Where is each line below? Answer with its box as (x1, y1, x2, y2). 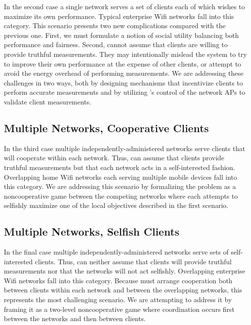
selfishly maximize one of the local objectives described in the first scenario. (4, 200, 228, 210)
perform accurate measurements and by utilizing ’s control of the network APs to (4, 87, 246, 97)
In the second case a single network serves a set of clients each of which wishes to (4, 1, 245, 11)
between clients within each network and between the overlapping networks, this (4, 285, 242, 295)
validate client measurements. (4, 96, 92, 106)
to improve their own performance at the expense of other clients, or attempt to (4, 58, 241, 68)
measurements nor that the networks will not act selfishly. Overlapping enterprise (4, 266, 246, 276)
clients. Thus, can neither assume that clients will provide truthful (35, 256, 232, 266)
